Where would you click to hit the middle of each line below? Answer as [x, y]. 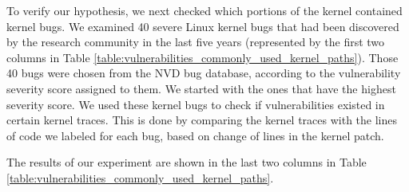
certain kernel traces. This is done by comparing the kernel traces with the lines [202, 120]
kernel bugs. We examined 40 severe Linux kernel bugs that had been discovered [203, 26]
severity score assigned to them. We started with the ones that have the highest [201, 88]
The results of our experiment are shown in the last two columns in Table [187, 162]
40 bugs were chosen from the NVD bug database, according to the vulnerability [204, 73]
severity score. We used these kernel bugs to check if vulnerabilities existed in [196, 104]
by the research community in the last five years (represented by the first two [196, 42]
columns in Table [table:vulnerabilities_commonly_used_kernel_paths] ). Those [203, 57]
